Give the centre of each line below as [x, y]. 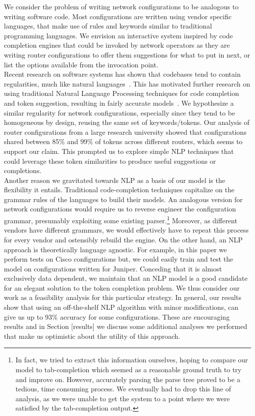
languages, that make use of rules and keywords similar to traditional [108, 26]
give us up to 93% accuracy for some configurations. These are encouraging [117, 316]
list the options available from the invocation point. [81, 64]
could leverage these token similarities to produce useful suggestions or [110, 161]
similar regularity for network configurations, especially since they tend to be [120, 112]
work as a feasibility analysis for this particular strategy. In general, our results [123, 297]
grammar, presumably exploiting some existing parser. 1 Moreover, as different [121, 220]
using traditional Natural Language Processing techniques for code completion [122, 93]
